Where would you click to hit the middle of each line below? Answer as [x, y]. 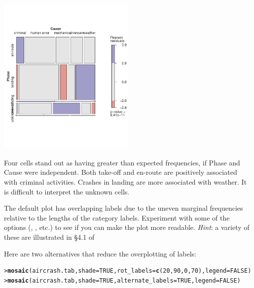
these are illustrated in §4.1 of [49, 237]
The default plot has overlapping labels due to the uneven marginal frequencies [124, 208]
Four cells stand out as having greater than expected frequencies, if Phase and [122, 162]
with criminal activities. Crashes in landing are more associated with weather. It [126, 182]
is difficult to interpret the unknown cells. [67, 191]
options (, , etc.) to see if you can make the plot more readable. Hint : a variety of [127, 227]
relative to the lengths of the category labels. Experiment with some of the [117, 217]
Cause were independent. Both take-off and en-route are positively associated [121, 172]
